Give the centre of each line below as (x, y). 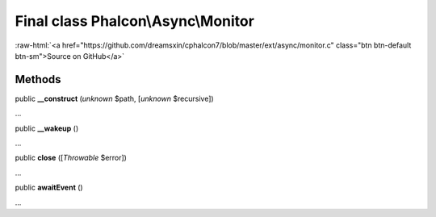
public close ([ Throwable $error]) (71, 158)
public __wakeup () (47, 128)
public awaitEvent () (49, 188)
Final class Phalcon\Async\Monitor (134, 21)
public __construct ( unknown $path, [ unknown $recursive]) (114, 98)
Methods (38, 79)
